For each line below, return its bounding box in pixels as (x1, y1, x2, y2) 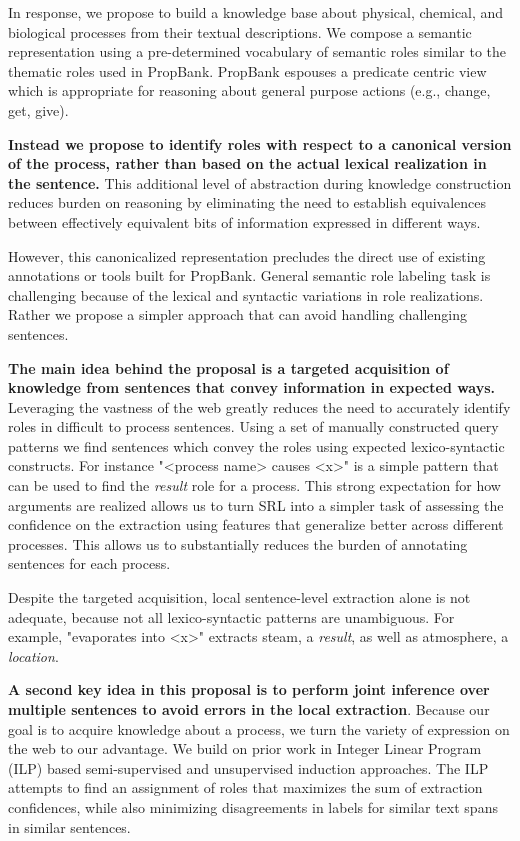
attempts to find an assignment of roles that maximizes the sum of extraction (8, 777, 483, 798)
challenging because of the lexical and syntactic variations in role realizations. (8, 284, 484, 305)
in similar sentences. (8, 816, 131, 837)
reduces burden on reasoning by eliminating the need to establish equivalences (8, 192, 487, 213)
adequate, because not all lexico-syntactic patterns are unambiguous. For (8, 606, 455, 627)
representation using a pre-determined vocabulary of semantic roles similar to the (8, 41, 507, 62)
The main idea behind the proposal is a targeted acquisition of (8, 357, 449, 378)
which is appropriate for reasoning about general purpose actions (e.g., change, (8, 80, 491, 101)
